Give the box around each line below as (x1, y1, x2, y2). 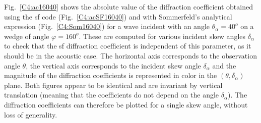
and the (212, 60, 236, 70)
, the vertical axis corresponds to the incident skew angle (26, 60, 201, 70)
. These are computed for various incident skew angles (79, 30, 246, 41)
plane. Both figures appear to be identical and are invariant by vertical (4, 79, 223, 90)
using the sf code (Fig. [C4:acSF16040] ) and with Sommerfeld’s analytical (4, 11, 232, 21)
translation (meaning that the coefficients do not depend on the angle (4, 89, 219, 100)
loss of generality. (4, 109, 57, 119)
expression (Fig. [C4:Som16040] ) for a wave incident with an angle (4, 21, 210, 31)
